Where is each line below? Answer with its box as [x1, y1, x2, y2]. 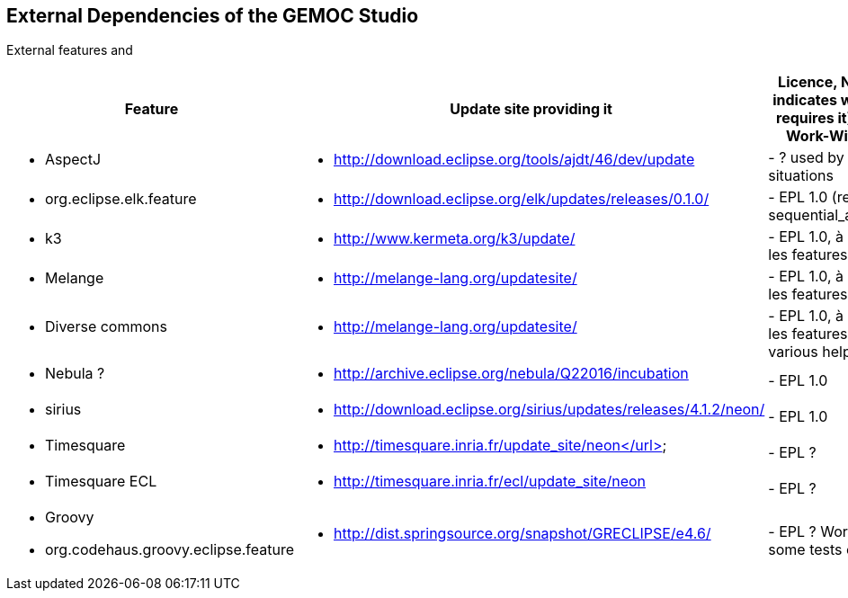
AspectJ [45, 150, 102, 169]
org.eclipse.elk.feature [45, 190, 197, 209]
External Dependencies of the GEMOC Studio [6, 4, 419, 27]
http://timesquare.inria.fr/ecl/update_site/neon [334, 472, 647, 491]
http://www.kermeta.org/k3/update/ [334, 229, 576, 248]
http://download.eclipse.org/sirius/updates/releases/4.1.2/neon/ [334, 400, 765, 419]
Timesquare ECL [45, 472, 157, 491]
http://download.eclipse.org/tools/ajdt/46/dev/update [334, 150, 695, 169]
